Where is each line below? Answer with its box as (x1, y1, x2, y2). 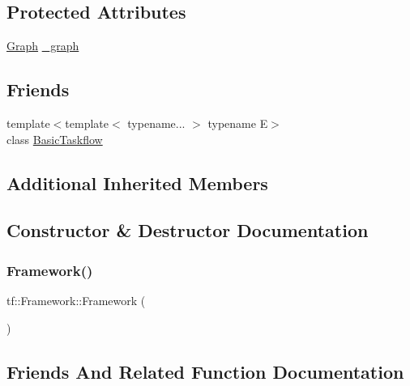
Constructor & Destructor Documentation (6, 218, 369, 243)
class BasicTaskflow (6, 130, 103, 147)
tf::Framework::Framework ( (6, 291, 146, 308)
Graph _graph (6, 37, 79, 54)
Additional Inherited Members (6, 170, 268, 195)
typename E (207, 115, 268, 131)
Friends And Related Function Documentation (6, 358, 404, 384)
